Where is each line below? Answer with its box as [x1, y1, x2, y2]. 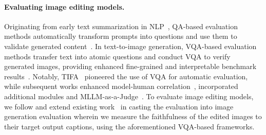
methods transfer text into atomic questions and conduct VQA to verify [4, 51, 231, 61]
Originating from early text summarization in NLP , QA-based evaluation [4, 20, 238, 31]
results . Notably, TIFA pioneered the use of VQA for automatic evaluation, [4, 71, 248, 81]
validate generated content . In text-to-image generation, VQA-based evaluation [4, 40, 257, 51]
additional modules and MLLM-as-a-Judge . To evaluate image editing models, [4, 91, 254, 101]
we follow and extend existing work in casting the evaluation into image [4, 101, 234, 111]
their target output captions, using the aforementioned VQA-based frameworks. [4, 121, 255, 131]
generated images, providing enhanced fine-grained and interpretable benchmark [4, 61, 257, 72]
